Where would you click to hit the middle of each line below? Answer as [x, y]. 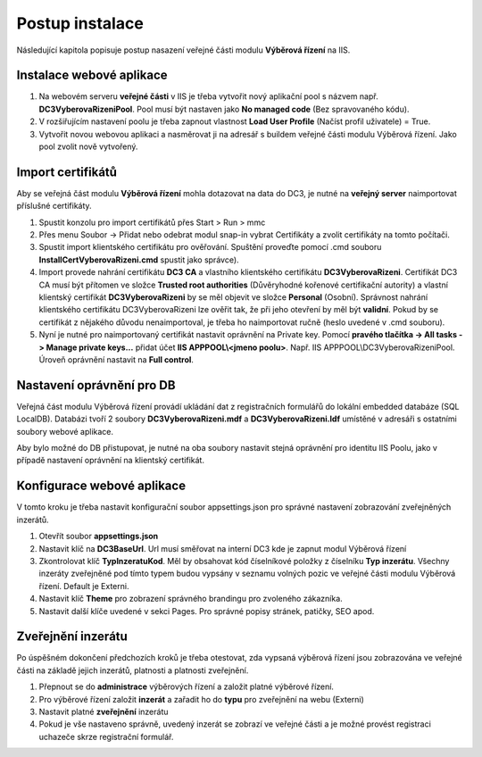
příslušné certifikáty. [54, 206]
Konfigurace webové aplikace [101, 486]
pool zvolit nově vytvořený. [88, 146]
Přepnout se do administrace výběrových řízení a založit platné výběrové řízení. [187, 686]
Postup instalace [80, 23]
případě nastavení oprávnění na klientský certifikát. [111, 461]
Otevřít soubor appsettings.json [99, 537]
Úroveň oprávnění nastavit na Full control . [116, 360]
